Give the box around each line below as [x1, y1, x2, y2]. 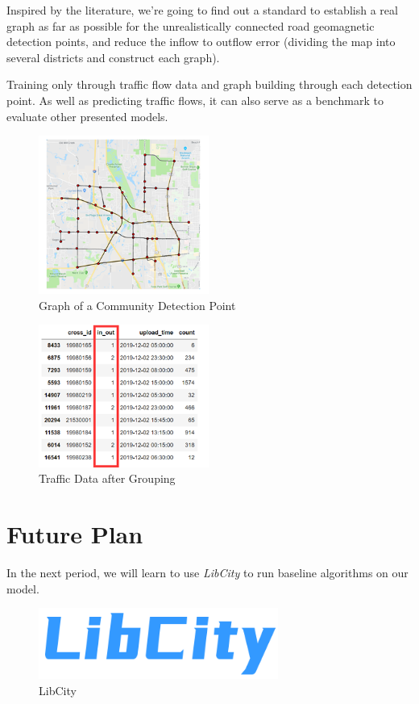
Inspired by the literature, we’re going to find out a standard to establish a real [6, 2, 398, 18]
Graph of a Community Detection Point [39, 296, 236, 313]
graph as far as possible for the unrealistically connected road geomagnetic [6, 17, 375, 34]
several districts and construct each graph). [6, 48, 220, 65]
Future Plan [6, 518, 143, 551]
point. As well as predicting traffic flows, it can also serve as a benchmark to [6, 91, 384, 108]
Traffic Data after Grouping [39, 470, 176, 487]
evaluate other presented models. [6, 107, 168, 124]
